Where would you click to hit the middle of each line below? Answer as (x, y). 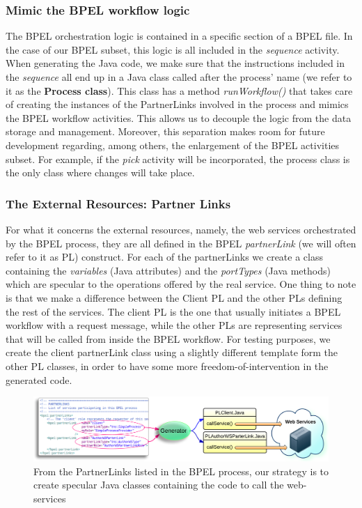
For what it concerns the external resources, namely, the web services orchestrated (181, 229)
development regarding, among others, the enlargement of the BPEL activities (173, 145)
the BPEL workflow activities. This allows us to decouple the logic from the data (179, 117)
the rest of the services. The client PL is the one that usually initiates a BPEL (173, 311)
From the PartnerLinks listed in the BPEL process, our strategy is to (181, 471)
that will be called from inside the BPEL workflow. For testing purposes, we (168, 338)
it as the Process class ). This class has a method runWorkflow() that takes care (179, 90)
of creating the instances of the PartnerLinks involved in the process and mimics (177, 104)
